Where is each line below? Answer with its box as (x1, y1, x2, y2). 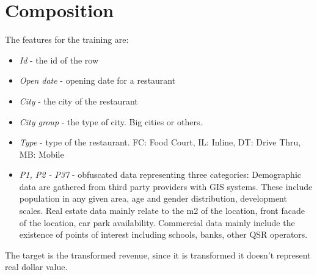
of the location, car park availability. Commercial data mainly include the (19, 216, 295, 229)
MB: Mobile (19, 147, 64, 160)
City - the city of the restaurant (19, 94, 138, 107)
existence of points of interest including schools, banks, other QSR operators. (19, 228, 308, 241)
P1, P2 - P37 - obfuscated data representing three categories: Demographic (19, 168, 302, 181)
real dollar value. (5, 260, 68, 273)
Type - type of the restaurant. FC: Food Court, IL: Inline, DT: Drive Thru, (19, 136, 301, 148)
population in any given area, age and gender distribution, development (19, 192, 287, 205)
